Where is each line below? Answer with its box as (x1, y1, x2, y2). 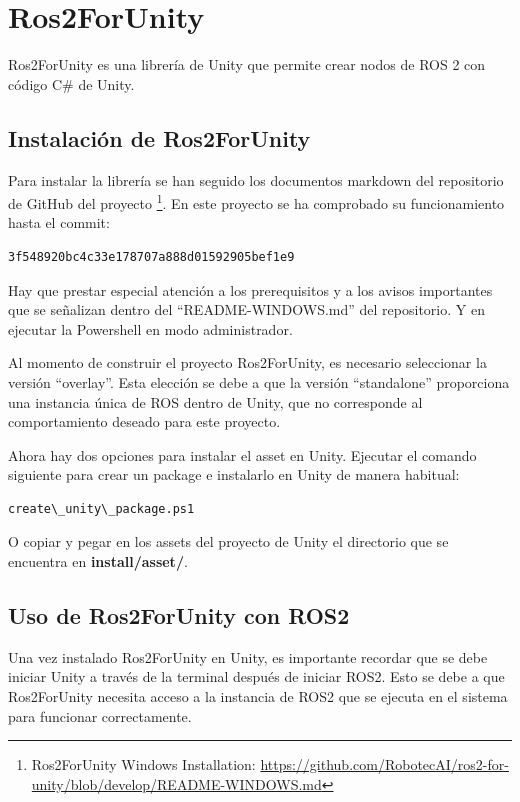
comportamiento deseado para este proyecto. (8, 411, 281, 432)
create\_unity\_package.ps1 (8, 501, 195, 516)
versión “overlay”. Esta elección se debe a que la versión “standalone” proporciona (8, 371, 510, 392)
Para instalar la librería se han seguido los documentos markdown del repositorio (8, 169, 504, 190)
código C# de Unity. (8, 73, 135, 94)
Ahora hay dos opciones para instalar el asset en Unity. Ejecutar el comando (8, 444, 477, 465)
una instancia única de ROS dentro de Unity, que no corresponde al (8, 391, 423, 412)
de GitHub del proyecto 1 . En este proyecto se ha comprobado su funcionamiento (8, 190, 505, 213)
